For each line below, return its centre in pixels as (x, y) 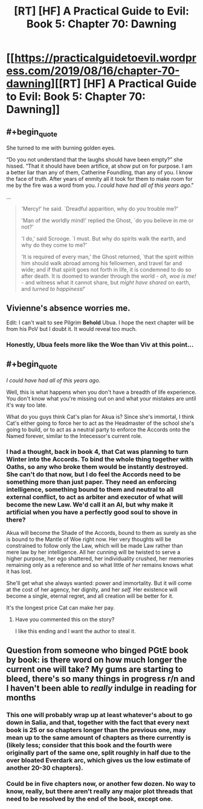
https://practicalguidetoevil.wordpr (105, 58)
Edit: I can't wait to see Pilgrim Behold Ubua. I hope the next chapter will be (100, 323)
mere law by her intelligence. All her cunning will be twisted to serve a (93, 552)
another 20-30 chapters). (45, 768)
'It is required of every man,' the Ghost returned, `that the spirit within (107, 257)
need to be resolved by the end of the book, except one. (90, 799)
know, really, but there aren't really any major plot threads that (100, 791)
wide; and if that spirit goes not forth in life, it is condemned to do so (106, 270)
